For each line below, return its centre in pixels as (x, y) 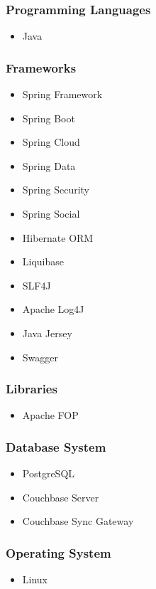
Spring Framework (62, 94)
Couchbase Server (61, 497)
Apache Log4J (53, 309)
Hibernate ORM (58, 237)
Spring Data (49, 165)
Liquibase (43, 261)
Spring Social (51, 213)
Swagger (40, 357)
